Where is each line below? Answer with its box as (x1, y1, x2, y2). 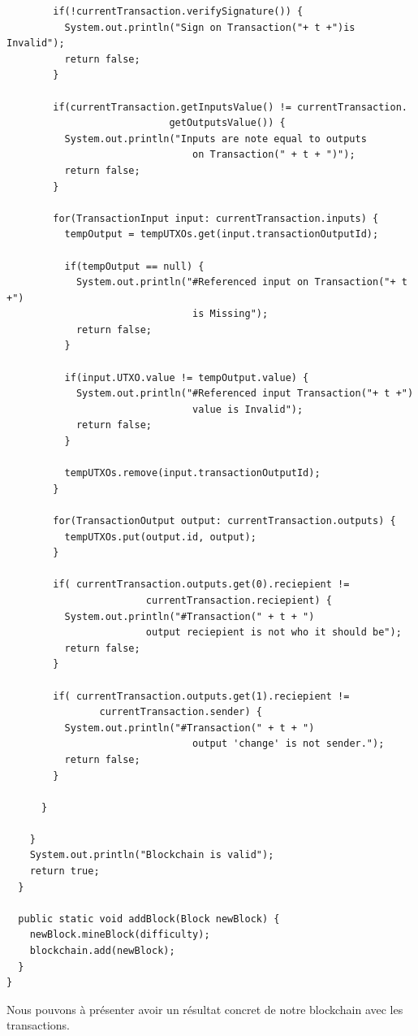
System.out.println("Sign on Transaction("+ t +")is (64, 21, 356, 33)
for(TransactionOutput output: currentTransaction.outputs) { (53, 515, 396, 527)
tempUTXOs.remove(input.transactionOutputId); (64, 467, 321, 479)
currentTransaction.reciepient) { (145, 594, 332, 606)
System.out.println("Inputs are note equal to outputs (64, 132, 367, 145)
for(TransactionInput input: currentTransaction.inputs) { (53, 212, 379, 224)
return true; (29, 865, 100, 878)
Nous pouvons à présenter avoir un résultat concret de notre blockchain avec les (6, 1000, 403, 1017)
